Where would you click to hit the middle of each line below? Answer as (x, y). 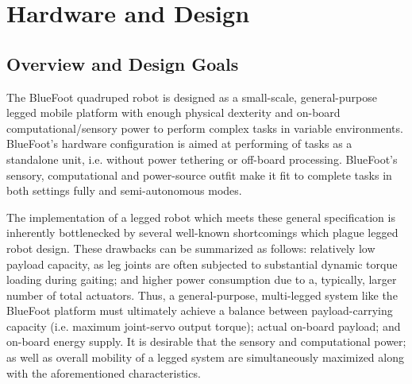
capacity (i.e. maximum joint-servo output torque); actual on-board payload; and (204, 326)
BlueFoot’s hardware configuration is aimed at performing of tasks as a (179, 144)
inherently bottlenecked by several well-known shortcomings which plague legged (202, 233)
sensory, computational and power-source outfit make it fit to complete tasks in (199, 175)
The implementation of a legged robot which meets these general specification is (201, 217)
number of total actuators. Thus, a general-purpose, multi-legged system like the (202, 295)
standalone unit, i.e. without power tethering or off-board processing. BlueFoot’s (202, 159)
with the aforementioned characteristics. (104, 372)
